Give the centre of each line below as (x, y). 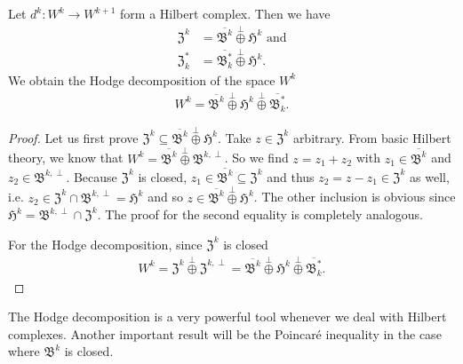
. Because (92, 176)
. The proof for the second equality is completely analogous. (260, 214)
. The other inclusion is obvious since (355, 197)
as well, (430, 176)
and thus (291, 176)
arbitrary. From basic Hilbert (372, 137)
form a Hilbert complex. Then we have (225, 13)
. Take (234, 137)
